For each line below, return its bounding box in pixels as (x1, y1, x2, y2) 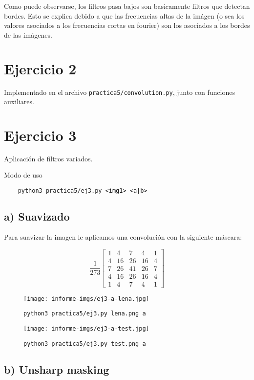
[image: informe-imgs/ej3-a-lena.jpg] (23, 295, 149, 302)
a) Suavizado (4, 209, 70, 224)
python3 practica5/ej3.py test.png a (23, 340, 146, 347)
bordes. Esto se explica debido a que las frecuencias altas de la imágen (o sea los (4, 10, 245, 21)
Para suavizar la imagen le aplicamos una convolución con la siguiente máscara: (4, 231, 242, 242)
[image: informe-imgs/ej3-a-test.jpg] (23, 325, 149, 332)
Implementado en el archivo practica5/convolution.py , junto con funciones (4, 87, 235, 97)
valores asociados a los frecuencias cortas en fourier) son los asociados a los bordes (4, 20, 250, 30)
